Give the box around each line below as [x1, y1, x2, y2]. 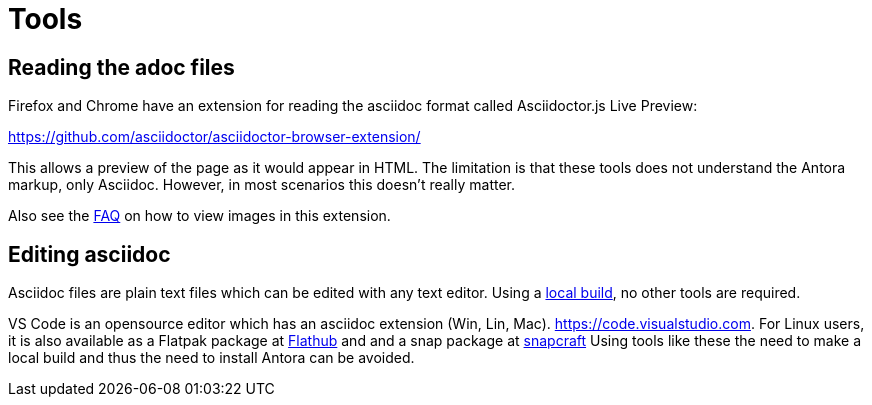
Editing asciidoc [8, 241, 171, 267]
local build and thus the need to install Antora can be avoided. [8, 349, 415, 367]
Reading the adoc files [8, 54, 235, 80]
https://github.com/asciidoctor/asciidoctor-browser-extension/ [8, 128, 421, 146]
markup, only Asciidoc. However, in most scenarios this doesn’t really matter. [8, 176, 515, 194]
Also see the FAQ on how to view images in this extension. [8, 207, 391, 225]
